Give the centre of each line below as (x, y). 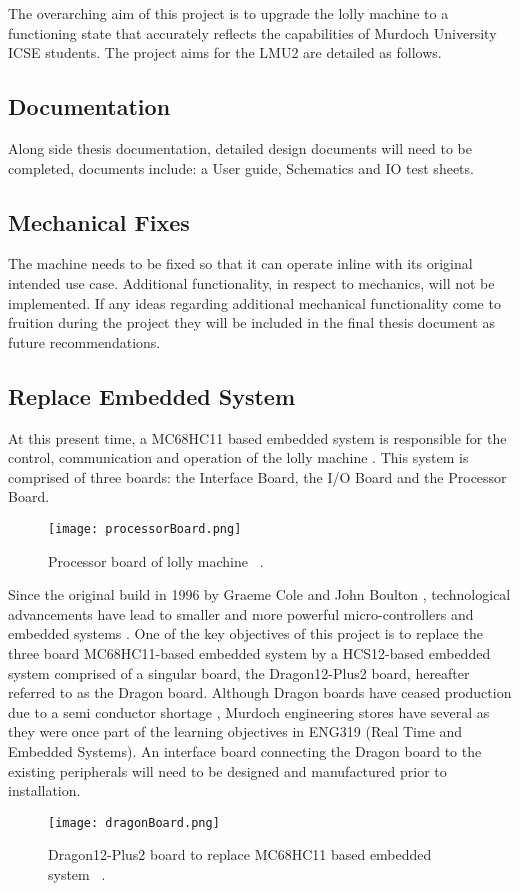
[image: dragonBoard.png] (134, 822)
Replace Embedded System (152, 395)
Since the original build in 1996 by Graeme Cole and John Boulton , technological (259, 594)
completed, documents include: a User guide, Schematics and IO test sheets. (241, 167)
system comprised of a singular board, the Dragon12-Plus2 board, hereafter (239, 672)
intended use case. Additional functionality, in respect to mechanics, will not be (251, 282)
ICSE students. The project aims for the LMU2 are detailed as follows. (225, 52)
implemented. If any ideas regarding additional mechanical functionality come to (254, 302)
